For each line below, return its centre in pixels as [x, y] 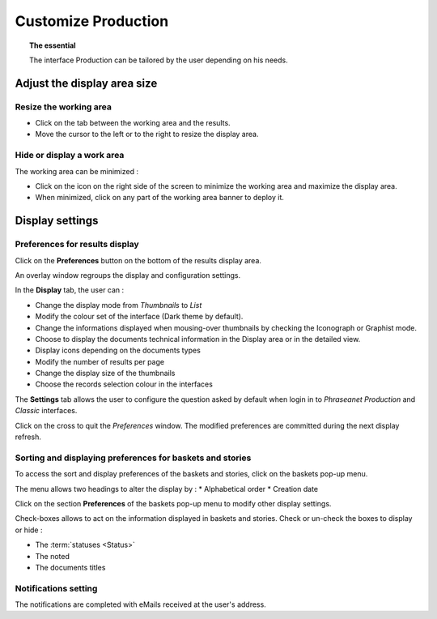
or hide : [29, 530]
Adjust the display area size [86, 83]
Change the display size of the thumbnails [105, 374]
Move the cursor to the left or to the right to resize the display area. [147, 134]
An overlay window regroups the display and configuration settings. [128, 275]
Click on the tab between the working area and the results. [133, 123]
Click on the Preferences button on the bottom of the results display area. [138, 260]
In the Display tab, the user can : [70, 290]
